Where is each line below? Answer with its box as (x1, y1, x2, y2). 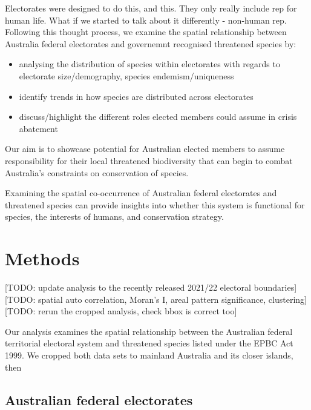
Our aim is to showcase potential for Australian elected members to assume (5, 142, 285, 155)
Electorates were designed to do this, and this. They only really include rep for (5, 2, 297, 14)
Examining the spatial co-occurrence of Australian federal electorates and (5, 187, 277, 199)
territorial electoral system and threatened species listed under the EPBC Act (5, 337, 293, 349)
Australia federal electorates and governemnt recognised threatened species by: (5, 37, 296, 50)
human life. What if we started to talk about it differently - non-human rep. (5, 13, 287, 26)
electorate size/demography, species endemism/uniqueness (19, 69, 234, 82)
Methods (5, 246, 80, 271)
